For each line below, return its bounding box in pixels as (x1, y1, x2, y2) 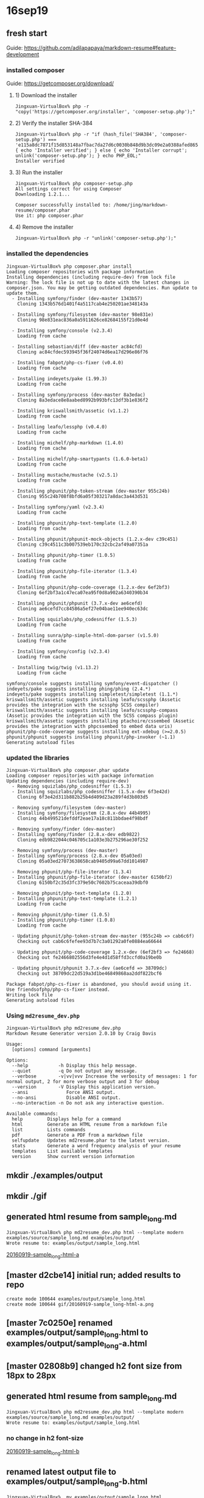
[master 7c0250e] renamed (6, 1318, 113, 1328)
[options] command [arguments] (12, 1046, 91, 1053)
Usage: (6, 1041, 23, 1048)
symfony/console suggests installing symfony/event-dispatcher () (6, 680, 178, 686)
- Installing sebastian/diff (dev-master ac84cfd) (12, 343, 143, 350)
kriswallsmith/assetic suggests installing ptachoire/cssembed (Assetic (6, 718, 195, 724)
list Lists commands (12, 1127, 86, 1133)
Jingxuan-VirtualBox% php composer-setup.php (15, 181, 133, 187)
